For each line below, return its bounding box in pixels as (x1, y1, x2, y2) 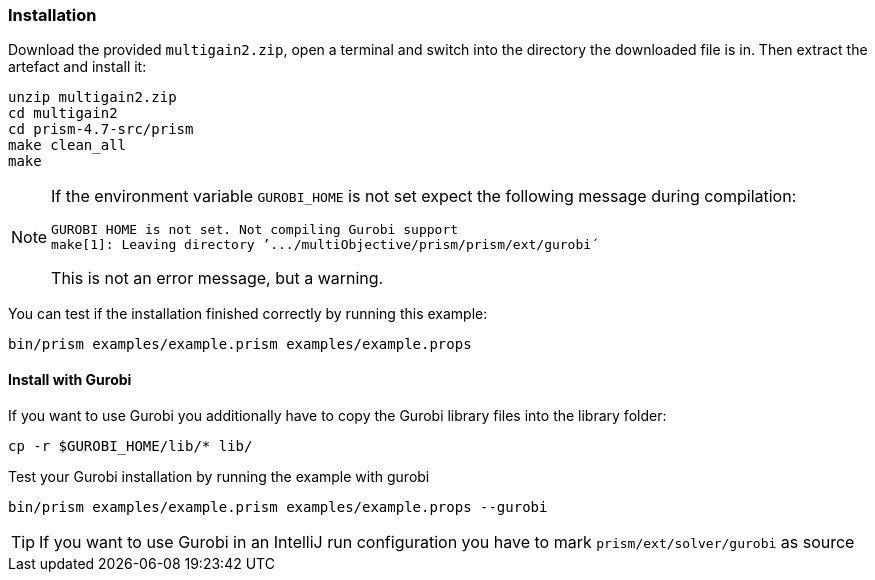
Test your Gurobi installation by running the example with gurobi (8, 467, 430, 485)
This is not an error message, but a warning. (51, 268, 384, 289)
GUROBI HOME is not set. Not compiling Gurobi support (51, 222, 459, 238)
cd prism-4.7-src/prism (8, 121, 194, 138)
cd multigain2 (8, 105, 118, 122)
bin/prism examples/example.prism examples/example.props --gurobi (8, 498, 548, 515)
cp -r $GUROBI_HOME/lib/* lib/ (8, 437, 253, 454)
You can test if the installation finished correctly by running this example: (8, 305, 488, 323)
